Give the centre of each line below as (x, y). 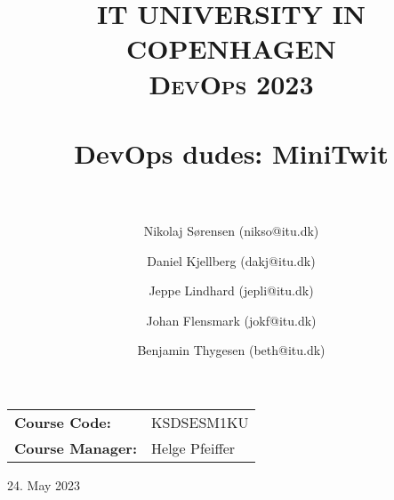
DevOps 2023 (231, 83)
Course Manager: (76, 448)
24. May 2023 (44, 485)
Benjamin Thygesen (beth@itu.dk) (231, 350)
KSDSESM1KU (200, 423)
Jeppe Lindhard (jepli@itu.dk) (231, 290)
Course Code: (63, 423)
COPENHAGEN (231, 48)
